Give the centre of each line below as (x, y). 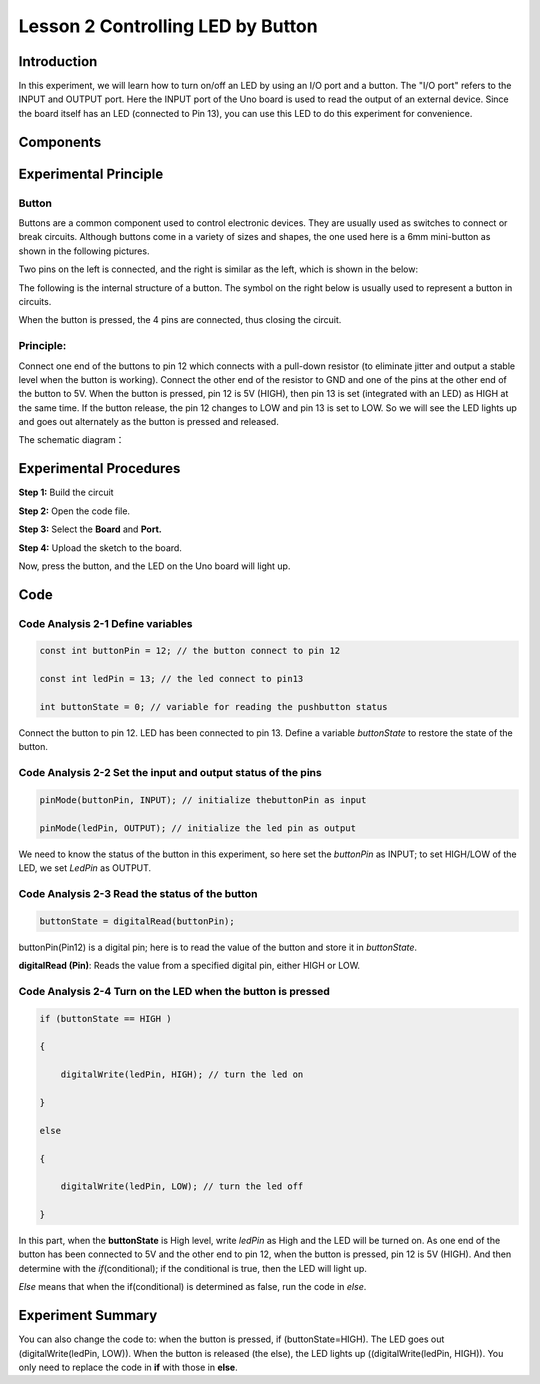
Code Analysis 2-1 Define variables (105, 623)
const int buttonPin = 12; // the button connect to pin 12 (190, 651)
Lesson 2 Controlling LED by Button (168, 26)
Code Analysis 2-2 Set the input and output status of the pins (170, 773)
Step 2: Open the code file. (74, 511)
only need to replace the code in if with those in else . (128, 1367)
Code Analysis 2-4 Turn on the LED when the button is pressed (174, 991)
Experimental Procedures (99, 468)
